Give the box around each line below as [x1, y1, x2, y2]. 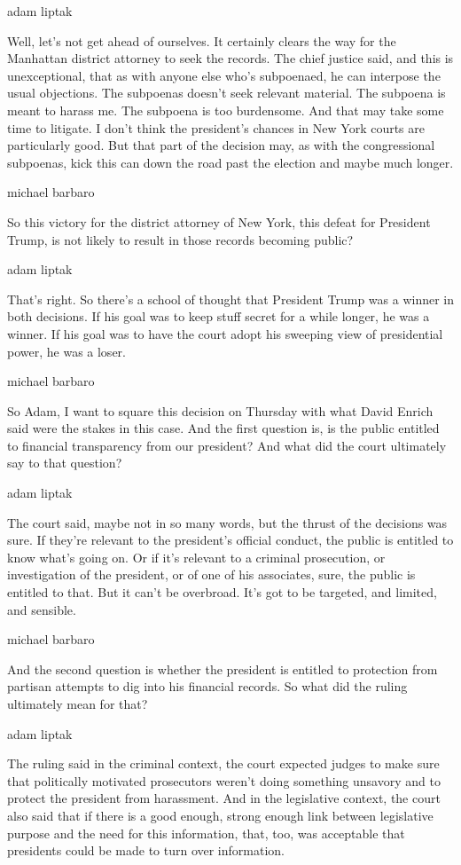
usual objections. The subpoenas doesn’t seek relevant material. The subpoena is [7, 83, 446, 102]
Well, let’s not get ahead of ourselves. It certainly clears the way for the [7, 31, 396, 50]
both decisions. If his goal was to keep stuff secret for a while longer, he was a [7, 307, 430, 326]
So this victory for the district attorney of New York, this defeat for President [7, 212, 431, 231]
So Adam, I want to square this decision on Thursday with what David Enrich [7, 401, 434, 420]
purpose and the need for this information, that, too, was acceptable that [7, 823, 405, 842]
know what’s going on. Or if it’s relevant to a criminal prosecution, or [7, 547, 386, 566]
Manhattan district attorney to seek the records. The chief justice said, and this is [7, 49, 454, 67]
